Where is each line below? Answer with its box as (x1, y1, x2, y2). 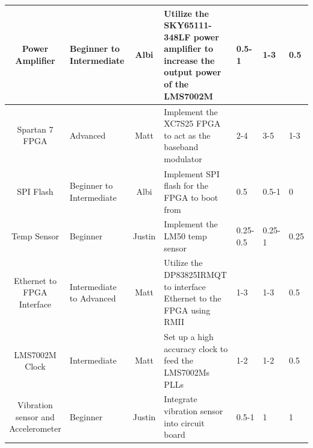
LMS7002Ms (164, 365, 210, 378)
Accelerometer (9, 422, 61, 435)
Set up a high (164, 330, 214, 343)
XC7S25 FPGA (164, 117, 221, 130)
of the (164, 78, 189, 90)
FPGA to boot (164, 191, 218, 203)
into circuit (164, 416, 205, 429)
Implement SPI (164, 167, 220, 180)
